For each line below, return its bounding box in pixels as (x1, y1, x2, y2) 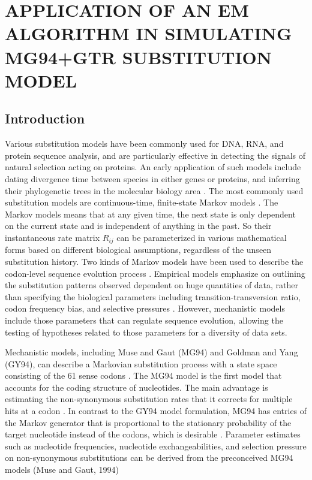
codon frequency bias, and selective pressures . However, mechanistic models (5, 302, 285, 315)
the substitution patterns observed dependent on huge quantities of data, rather (5, 279, 299, 291)
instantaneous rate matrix (5, 231, 100, 243)
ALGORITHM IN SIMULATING (5, 21, 292, 46)
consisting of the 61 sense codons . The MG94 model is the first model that (5, 369, 282, 382)
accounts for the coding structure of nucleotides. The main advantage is (5, 381, 268, 393)
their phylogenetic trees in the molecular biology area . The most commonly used (5, 184, 304, 197)
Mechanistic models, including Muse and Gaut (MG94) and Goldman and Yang (5, 346, 298, 358)
